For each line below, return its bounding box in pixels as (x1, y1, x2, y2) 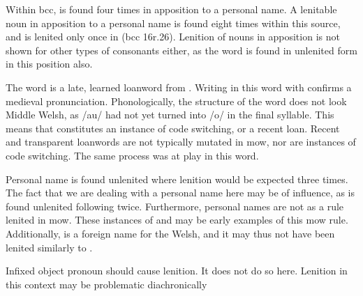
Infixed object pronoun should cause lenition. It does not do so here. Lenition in (6, 263, 348, 278)
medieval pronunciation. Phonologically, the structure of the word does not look (6, 93, 347, 108)
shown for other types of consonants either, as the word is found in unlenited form (6, 42, 357, 57)
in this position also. (6, 56, 93, 71)
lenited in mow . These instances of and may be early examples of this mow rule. (6, 212, 348, 227)
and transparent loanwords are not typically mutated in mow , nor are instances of (6, 134, 356, 149)
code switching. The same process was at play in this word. (6, 148, 259, 162)
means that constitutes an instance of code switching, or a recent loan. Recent (6, 120, 340, 135)
